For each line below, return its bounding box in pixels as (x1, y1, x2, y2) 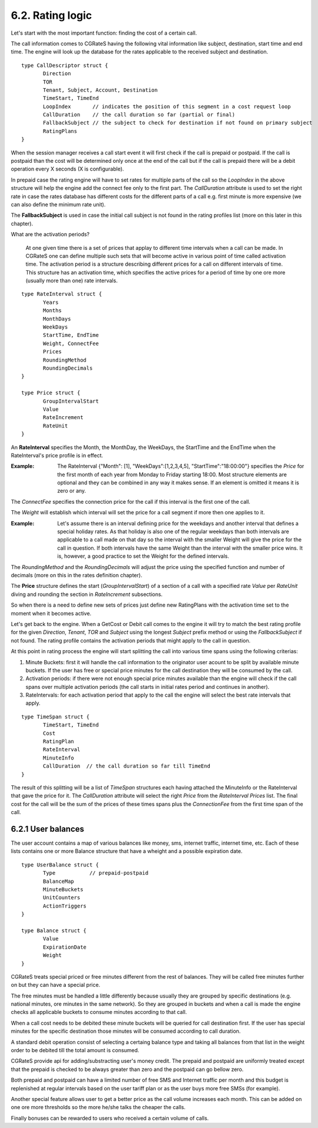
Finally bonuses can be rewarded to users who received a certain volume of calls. (11, 1114, 209, 1122)
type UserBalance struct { (21, 861, 99, 868)
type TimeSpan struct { (21, 713, 90, 720)
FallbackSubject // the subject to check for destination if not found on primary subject (43, 119, 313, 126)
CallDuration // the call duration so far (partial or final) (43, 112, 235, 118)
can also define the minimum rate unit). (11, 200, 106, 208)
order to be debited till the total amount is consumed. (11, 1047, 139, 1054)
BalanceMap (43, 878, 75, 885)
